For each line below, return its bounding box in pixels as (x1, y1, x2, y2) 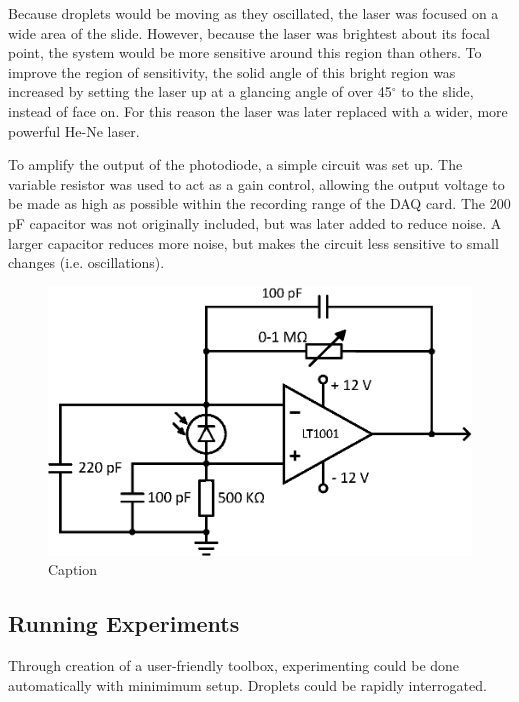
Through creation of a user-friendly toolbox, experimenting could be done (8, 655, 460, 676)
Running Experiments (8, 608, 240, 639)
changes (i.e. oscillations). (8, 252, 165, 273)
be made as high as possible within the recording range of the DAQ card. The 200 (8, 193, 511, 214)
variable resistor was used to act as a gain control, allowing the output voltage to (8, 173, 505, 194)
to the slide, (401, 81, 474, 102)
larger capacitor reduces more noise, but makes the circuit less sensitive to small (8, 232, 499, 253)
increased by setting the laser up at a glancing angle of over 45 (8, 81, 392, 102)
